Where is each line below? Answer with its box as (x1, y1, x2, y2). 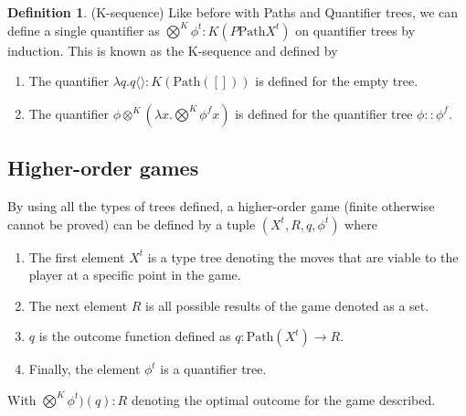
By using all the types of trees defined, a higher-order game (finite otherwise (7, 196, 435, 215)
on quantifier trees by (295, 20, 416, 39)
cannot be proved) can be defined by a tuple (7, 214, 256, 233)
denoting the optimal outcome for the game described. (131, 389, 436, 409)
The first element (28, 247, 125, 266)
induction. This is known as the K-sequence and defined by (7, 40, 338, 59)
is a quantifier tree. (160, 359, 267, 379)
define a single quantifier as (7, 20, 160, 39)
